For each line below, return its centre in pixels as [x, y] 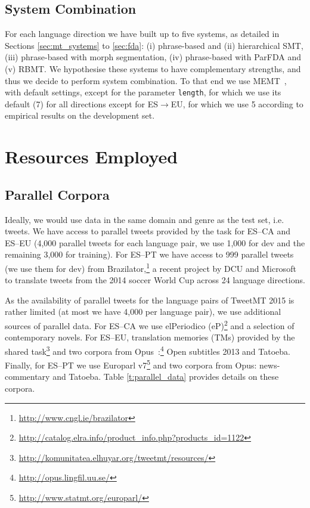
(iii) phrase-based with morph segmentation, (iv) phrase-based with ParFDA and [153, 57]
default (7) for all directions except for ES [82, 103]
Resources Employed [92, 157]
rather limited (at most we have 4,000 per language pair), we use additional [143, 312]
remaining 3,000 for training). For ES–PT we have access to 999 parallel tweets [149, 254]
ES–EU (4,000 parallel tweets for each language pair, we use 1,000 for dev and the [155, 242]
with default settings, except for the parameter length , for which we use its [143, 92]
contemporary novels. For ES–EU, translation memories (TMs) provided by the [150, 337]
